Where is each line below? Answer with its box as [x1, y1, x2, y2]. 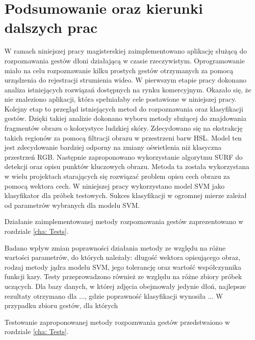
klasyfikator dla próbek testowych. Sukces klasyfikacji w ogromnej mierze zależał [4, 190, 247, 200]
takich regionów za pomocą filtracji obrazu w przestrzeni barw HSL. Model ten [4, 132, 242, 142]
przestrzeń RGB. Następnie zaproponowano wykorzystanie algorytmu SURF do [4, 151, 243, 162]
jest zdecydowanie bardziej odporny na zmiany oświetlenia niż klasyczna [4, 142, 222, 152]
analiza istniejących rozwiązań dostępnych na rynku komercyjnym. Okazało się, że [4, 84, 252, 94]
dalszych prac [4, 17, 98, 37]
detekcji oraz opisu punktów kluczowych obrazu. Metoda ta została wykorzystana [4, 161, 250, 171]
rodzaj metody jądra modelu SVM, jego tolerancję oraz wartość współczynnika [4, 261, 242, 272]
